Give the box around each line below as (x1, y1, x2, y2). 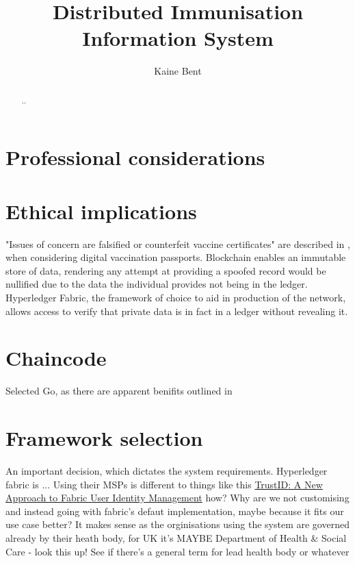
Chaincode (5, 344, 107, 372)
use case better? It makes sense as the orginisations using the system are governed (5, 517, 350, 531)
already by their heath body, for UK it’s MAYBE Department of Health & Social (5, 531, 347, 545)
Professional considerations (5, 143, 265, 171)
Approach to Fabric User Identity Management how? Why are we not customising (5, 490, 350, 505)
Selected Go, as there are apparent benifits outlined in (5, 384, 233, 398)
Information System (82, 24, 274, 52)
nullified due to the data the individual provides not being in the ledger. (5, 277, 308, 291)
